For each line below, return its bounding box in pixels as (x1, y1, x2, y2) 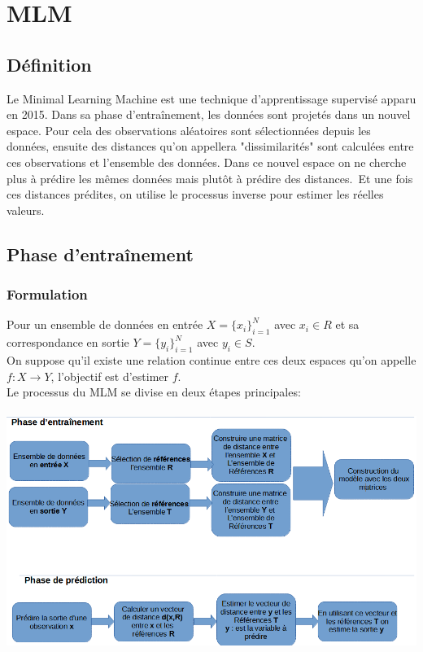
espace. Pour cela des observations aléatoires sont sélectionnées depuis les (7, 121, 371, 138)
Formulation (7, 284, 88, 304)
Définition (7, 51, 92, 77)
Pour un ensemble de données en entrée (7, 316, 203, 333)
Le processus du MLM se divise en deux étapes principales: (7, 383, 301, 400)
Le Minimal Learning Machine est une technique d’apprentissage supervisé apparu (7, 90, 416, 107)
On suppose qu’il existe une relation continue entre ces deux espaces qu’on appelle (7, 351, 416, 368)
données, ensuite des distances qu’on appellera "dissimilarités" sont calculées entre (7, 138, 414, 155)
